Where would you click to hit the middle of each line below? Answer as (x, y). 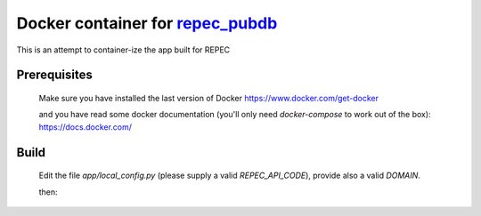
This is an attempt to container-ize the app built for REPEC (123, 50)
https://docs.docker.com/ (86, 127)
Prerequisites (54, 75)
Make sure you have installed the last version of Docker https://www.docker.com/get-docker (208, 98)
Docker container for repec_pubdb (147, 23)
